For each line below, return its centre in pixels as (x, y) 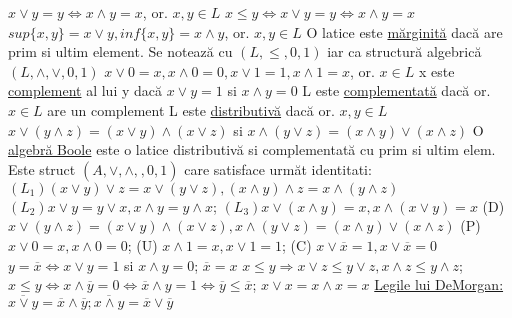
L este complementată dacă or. (396, 90)
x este (436, 70)
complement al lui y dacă (85, 90)
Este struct (42, 168)
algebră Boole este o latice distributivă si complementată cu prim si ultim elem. (252, 149)
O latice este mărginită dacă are (404, 31)
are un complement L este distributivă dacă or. (191, 109)
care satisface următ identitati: (278, 168)
